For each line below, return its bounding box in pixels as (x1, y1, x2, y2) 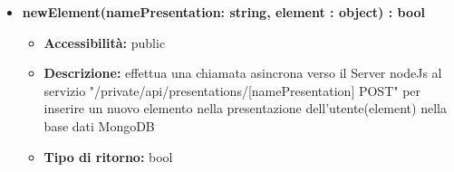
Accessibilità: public (43, 33, 166, 52)
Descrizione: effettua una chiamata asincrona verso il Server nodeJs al (43, 63, 442, 82)
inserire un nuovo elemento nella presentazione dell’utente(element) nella (43, 99, 447, 118)
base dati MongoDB (43, 116, 155, 135)
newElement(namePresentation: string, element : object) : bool (22, 3, 425, 21)
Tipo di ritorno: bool (43, 147, 173, 166)
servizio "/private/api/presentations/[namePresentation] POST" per (43, 81, 421, 100)
